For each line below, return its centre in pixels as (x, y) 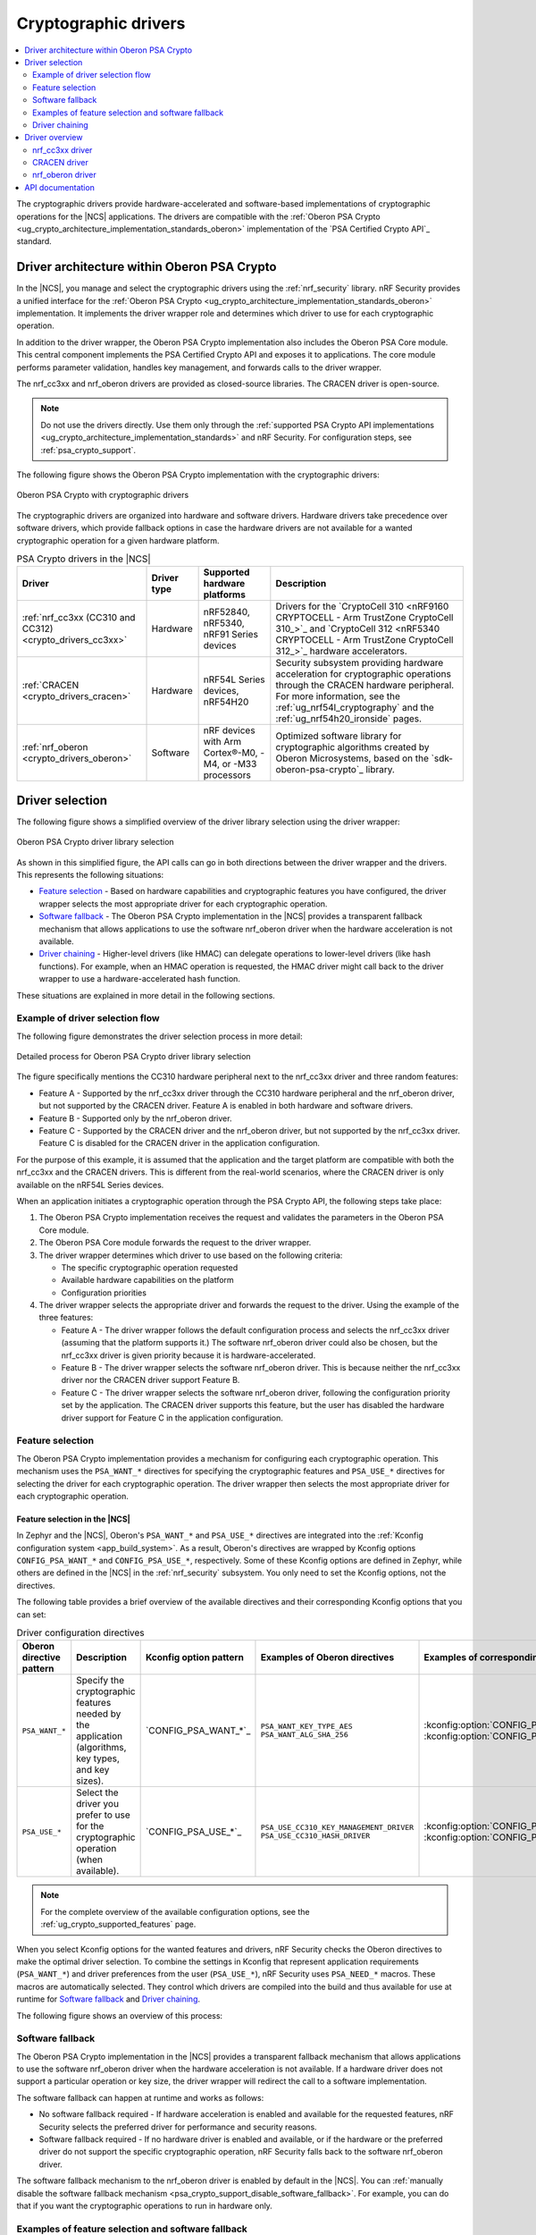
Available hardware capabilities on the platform (147, 1280)
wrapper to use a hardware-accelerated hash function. (140, 979)
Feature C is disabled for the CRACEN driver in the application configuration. (180, 1143)
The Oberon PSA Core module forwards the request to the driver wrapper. (175, 1243)
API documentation (60, 187)
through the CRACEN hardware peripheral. (365, 686)
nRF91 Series (231, 635)
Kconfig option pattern (195, 1657)
